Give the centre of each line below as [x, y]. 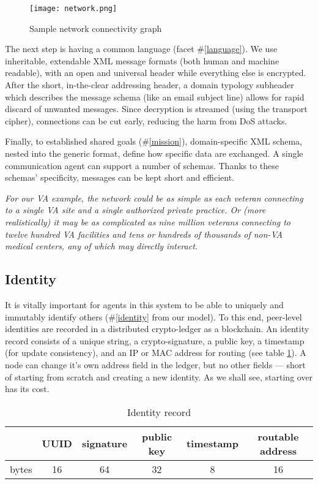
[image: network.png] [73, 9]
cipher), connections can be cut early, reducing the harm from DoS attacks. [146, 120]
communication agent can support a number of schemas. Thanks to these [142, 165]
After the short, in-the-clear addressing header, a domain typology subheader [150, 85]
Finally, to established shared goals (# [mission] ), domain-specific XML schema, [153, 141]
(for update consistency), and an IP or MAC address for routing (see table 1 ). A [156, 353]
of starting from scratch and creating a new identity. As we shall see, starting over [159, 376]
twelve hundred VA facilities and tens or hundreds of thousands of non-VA [144, 234]
